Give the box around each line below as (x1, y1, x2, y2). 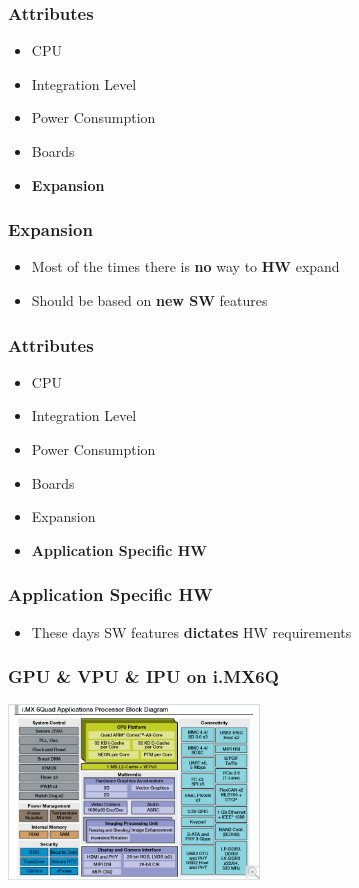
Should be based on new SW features (31, 290, 268, 310)
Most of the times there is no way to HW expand (31, 256, 340, 277)
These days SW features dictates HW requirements (31, 621, 352, 642)
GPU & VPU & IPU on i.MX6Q (8, 664, 279, 689)
